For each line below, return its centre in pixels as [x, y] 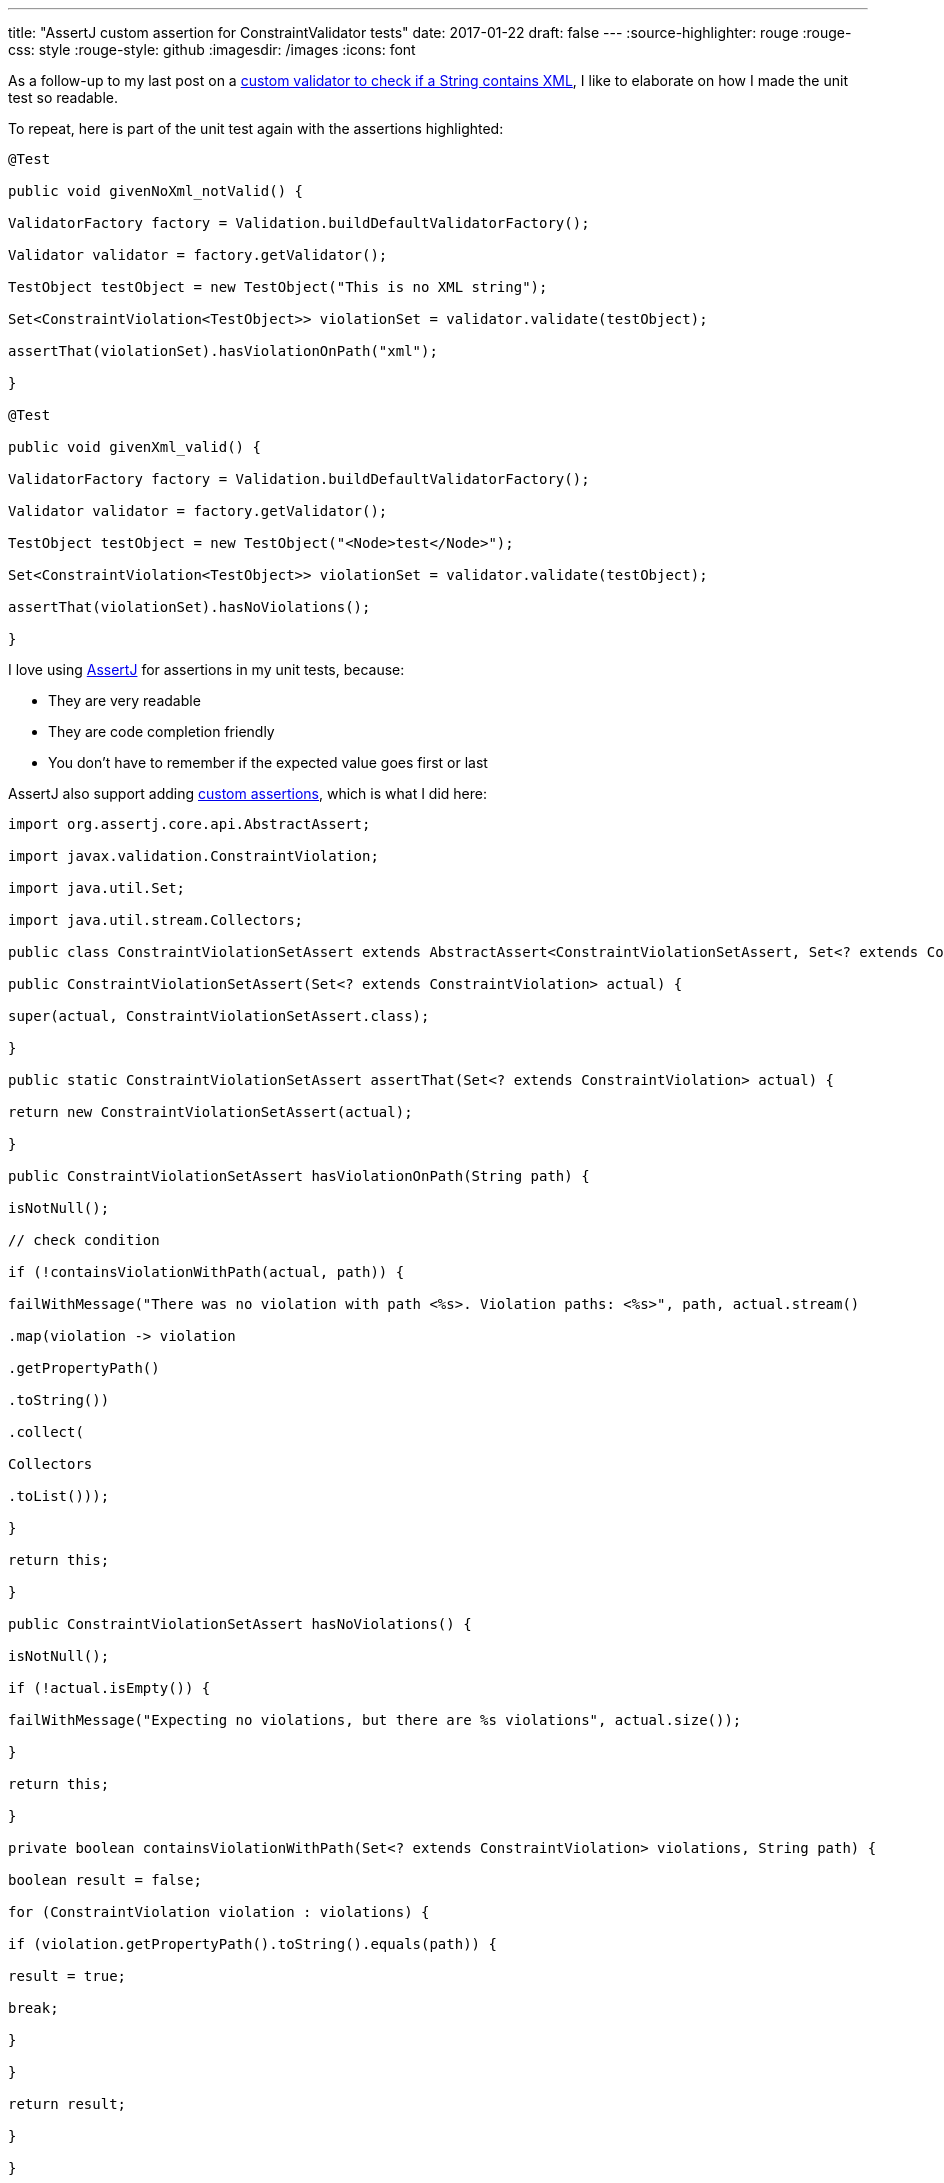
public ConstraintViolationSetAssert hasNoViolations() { [240, 1624]
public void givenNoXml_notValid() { [156, 191]
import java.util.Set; [97, 888]
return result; [67, 2104]
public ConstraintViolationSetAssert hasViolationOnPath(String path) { [299, 1176]
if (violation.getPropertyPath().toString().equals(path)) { [252, 1944]
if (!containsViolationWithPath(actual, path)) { [206, 1272]
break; [33, 2008]
